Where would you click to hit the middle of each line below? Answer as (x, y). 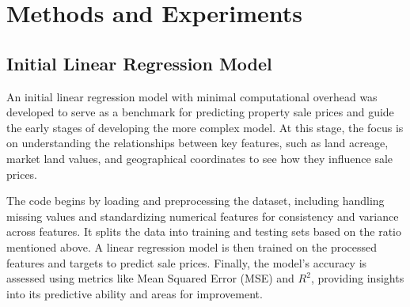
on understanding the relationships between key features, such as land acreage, (197, 143)
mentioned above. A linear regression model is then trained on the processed (192, 246)
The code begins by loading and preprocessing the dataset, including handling (196, 201)
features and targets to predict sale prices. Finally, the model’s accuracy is (187, 262)
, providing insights (357, 278)
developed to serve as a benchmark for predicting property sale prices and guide (200, 112)
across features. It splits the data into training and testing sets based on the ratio (204, 231)
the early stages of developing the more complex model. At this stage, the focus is (205, 127)
